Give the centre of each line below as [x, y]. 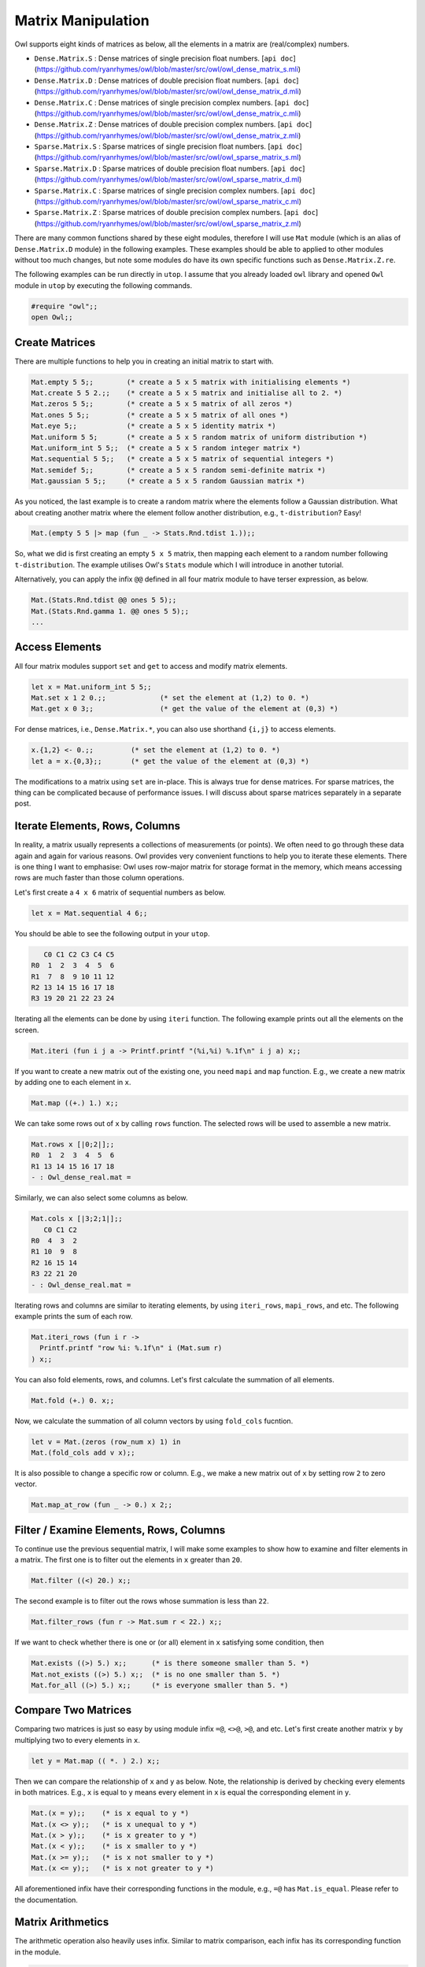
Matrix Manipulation [82, 20]
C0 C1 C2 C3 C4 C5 [79, 954]
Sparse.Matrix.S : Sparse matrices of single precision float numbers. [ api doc [167, 146]
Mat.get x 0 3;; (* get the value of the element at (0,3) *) [185, 709]
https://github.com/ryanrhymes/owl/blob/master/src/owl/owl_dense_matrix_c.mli [168, 113]
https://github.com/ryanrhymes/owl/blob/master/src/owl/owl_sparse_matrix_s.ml [168, 157]
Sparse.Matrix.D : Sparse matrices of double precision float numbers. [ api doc [168, 168]
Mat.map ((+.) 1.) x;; [75, 1103]
